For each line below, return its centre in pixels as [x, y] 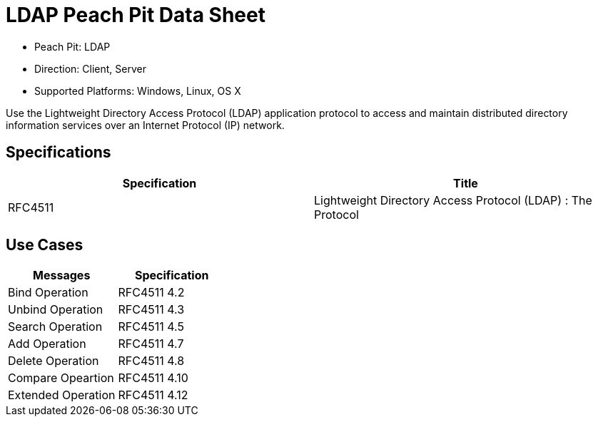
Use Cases [45, 245]
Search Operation [55, 327]
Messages [62, 276]
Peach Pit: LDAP [72, 46]
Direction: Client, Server [90, 68]
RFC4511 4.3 [151, 310]
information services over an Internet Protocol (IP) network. [145, 125]
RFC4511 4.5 [151, 327]
